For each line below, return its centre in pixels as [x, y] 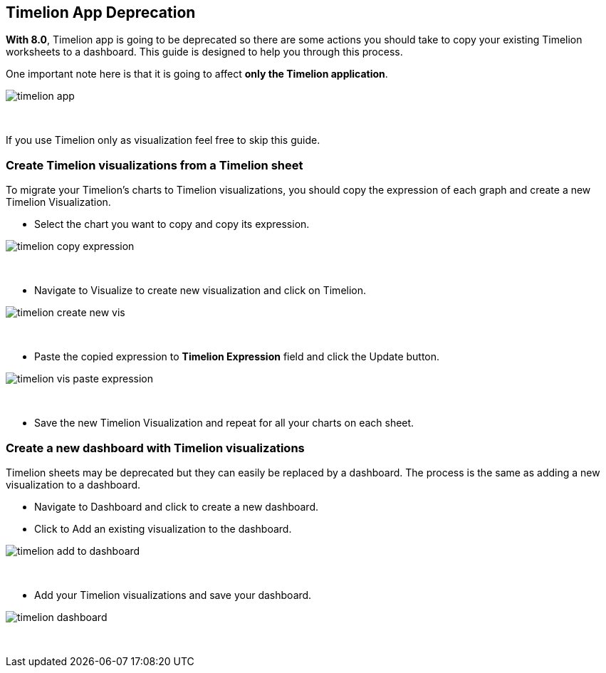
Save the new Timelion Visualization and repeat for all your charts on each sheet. [224, 423]
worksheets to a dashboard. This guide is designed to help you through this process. [204, 52]
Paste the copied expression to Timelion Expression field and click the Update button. [237, 357]
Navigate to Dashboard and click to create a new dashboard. [177, 506]
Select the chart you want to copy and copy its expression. [172, 224]
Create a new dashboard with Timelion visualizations [155, 448]
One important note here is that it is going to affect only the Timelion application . [197, 74]
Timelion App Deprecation [101, 12]
